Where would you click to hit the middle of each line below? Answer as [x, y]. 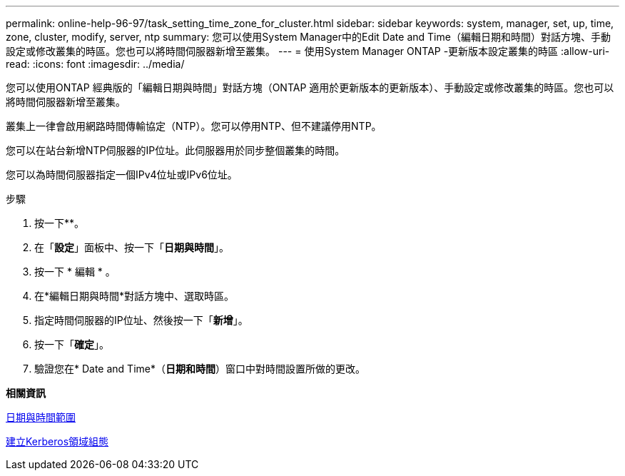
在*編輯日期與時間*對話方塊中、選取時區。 [134, 296]
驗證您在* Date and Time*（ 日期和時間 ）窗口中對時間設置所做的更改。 [200, 369]
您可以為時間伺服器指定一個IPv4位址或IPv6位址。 [122, 174]
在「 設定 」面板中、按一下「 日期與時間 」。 [132, 247]
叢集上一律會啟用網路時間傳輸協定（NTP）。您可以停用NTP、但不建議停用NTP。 [194, 126]
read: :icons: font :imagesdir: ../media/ [95, 64]
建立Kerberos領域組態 [57, 441]
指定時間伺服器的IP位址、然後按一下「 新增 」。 [141, 320]
